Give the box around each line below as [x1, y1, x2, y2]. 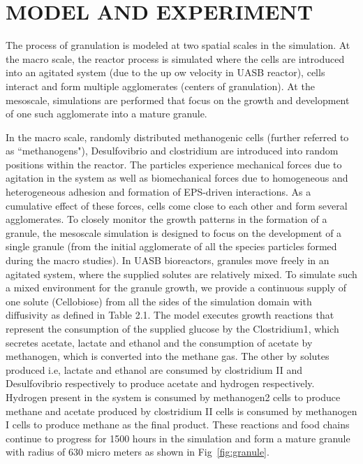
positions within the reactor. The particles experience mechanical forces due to [6, 157, 342, 171]
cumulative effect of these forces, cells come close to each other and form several [6, 198, 348, 212]
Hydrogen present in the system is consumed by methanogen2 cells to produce [6, 389, 341, 404]
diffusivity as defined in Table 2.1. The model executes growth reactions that [6, 307, 334, 322]
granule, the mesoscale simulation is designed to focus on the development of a [6, 225, 342, 240]
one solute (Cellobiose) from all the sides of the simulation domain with [6, 293, 312, 308]
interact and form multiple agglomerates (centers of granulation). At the [6, 78, 315, 93]
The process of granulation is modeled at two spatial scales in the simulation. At [6, 38, 350, 52]
